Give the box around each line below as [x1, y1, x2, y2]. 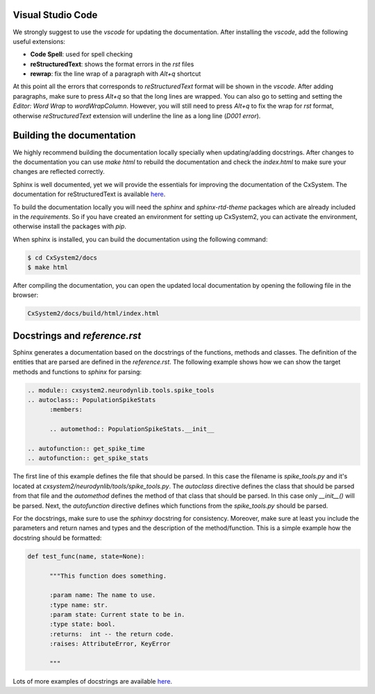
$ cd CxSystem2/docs [27, 254, 97, 261]
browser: [12, 291, 39, 299]
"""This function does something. [49, 572, 167, 580]
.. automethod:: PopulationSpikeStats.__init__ [49, 425, 215, 433]
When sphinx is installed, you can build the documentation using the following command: [12, 235, 268, 243]
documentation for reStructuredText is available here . [12, 190, 166, 198]
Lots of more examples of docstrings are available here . [12, 677, 173, 685]
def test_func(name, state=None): [27, 552, 145, 560]
